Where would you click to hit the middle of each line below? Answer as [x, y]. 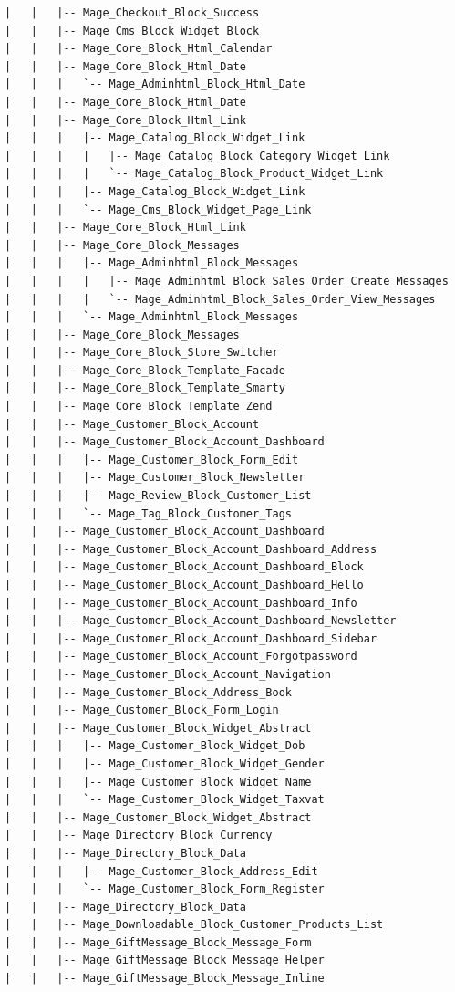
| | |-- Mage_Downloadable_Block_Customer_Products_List [194, 925]
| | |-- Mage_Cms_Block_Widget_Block [132, 31]
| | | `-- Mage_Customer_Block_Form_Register [165, 889]
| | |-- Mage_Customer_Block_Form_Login [142, 710]
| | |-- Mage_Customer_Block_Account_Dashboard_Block [184, 567]
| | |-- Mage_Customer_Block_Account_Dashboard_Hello [184, 585]
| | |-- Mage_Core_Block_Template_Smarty [145, 388]
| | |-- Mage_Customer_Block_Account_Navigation [168, 674]
